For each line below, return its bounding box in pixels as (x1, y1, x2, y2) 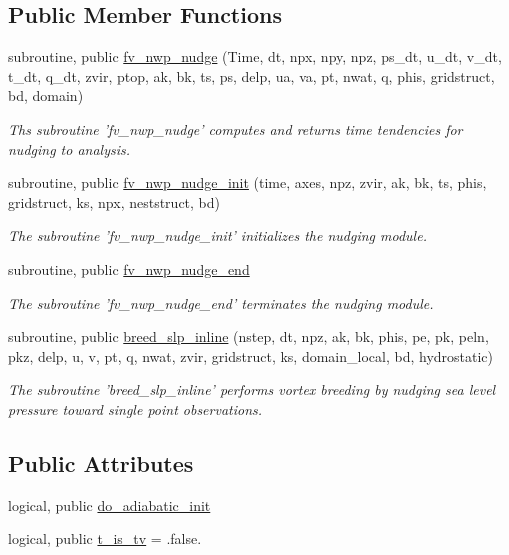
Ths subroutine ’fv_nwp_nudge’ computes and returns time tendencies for (8, 118, 463, 139)
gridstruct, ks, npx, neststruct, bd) (8, 191, 221, 212)
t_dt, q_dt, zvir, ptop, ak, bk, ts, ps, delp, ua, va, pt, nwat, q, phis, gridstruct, (8, 65, 495, 86)
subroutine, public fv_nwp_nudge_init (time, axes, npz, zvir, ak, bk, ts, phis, (8, 172, 487, 193)
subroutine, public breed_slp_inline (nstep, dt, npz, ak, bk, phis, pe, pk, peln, (8, 326, 489, 347)
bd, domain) (8, 85, 84, 106)
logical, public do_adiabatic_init (8, 494, 211, 515)
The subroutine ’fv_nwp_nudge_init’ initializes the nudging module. (8, 225, 427, 246)
